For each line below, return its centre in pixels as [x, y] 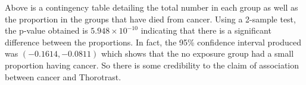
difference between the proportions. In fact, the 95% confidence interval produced [153, 42]
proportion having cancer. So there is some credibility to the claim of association [152, 65]
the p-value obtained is [46, 30]
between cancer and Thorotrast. [63, 76]
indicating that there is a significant [206, 30]
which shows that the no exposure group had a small [197, 53]
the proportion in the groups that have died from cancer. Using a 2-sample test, [150, 19]
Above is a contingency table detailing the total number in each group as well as [152, 7]
